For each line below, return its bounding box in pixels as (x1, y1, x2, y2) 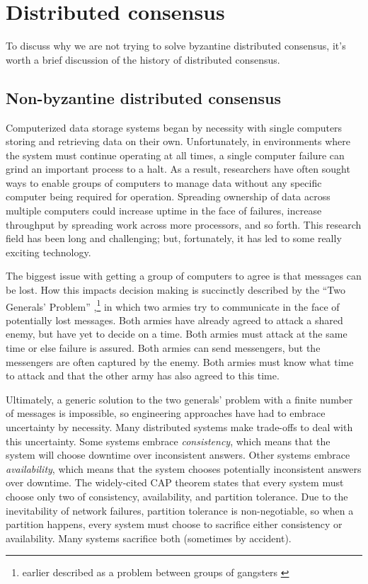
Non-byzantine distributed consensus (6, 86, 281, 108)
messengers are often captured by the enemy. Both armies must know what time (6, 354, 354, 369)
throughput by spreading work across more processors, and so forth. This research (6, 217, 362, 231)
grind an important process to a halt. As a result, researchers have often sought (6, 161, 350, 176)
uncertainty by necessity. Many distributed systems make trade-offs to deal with (6, 420, 353, 435)
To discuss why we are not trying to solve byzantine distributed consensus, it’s (6, 38, 346, 53)
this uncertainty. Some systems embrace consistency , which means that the (6, 433, 330, 448)
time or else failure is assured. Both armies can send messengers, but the (6, 340, 321, 355)
